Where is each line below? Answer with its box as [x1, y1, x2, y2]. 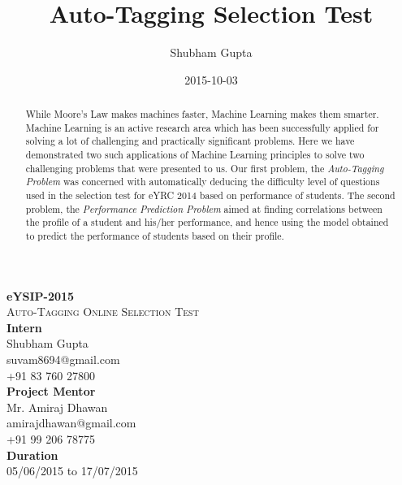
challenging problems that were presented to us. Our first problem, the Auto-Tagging [25, 161, 384, 175]
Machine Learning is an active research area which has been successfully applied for [25, 120, 379, 134]
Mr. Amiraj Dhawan [6, 398, 108, 415]
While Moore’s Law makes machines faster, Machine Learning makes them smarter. [25, 107, 379, 121]
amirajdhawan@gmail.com [6, 414, 136, 431]
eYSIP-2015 [6, 287, 75, 304]
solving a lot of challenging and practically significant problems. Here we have [25, 134, 355, 148]
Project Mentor [6, 383, 96, 400]
